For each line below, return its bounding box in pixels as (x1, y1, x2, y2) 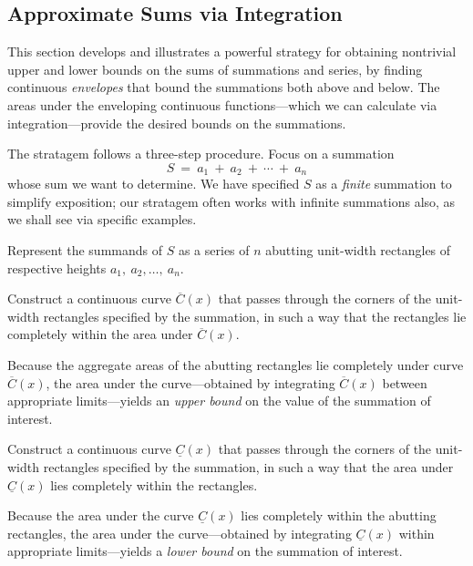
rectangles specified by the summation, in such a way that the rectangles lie (43, 306, 467, 325)
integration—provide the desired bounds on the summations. (7, 113, 346, 132)
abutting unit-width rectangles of (265, 241, 451, 259)
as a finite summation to (315, 174, 452, 193)
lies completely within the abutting (241, 506, 437, 525)
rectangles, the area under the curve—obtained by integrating (7, 523, 352, 542)
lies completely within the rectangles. (50, 475, 258, 494)
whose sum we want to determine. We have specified (7, 174, 300, 193)
